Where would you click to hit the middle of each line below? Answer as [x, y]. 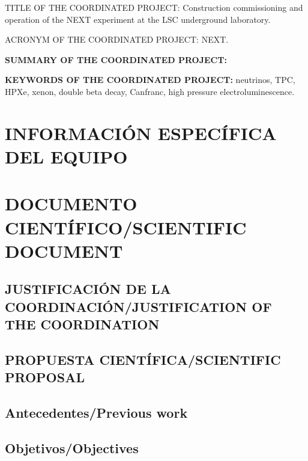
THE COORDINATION [82, 324]
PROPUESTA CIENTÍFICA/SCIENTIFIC [143, 359]
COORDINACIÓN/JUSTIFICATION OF [138, 306]
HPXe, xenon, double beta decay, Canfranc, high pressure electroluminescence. [150, 91]
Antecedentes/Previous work [96, 412]
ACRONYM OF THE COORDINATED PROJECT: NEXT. [117, 39]
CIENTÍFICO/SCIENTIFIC [126, 227]
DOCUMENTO [71, 203]
